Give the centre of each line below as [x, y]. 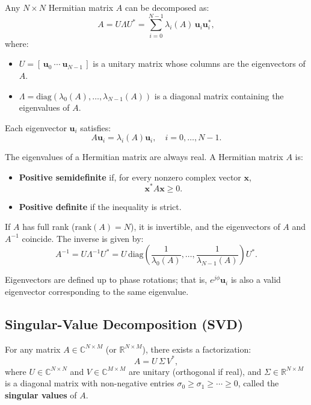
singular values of [41, 395]
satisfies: [96, 127]
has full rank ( [49, 227]
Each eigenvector [36, 127]
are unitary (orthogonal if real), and [195, 371]
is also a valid [256, 280]
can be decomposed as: [167, 7]
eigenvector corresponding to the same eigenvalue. [97, 291]
